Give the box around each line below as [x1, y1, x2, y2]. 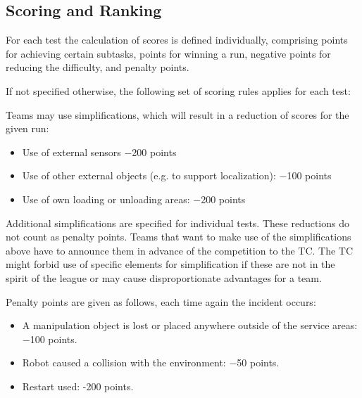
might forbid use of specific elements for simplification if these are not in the [6, 257, 335, 271]
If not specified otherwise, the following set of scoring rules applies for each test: [6, 83, 351, 98]
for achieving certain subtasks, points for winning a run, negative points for [6, 46, 331, 60]
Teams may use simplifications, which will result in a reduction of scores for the [6, 107, 349, 122]
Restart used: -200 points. [22, 378, 134, 393]
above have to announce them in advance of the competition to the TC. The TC [6, 243, 354, 257]
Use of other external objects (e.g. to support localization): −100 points [22, 168, 332, 183]
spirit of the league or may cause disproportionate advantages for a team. [6, 270, 322, 285]
